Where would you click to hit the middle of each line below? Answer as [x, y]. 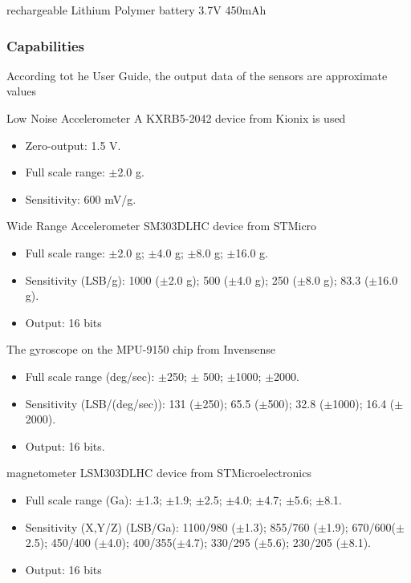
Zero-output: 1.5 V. [73, 145]
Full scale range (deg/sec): [90, 376]
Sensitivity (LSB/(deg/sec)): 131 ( [110, 403]
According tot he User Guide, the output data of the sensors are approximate [197, 75]
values [22, 91]
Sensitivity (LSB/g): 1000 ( [92, 279]
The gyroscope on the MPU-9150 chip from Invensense [141, 349]
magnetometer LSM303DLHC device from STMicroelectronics [159, 473]
